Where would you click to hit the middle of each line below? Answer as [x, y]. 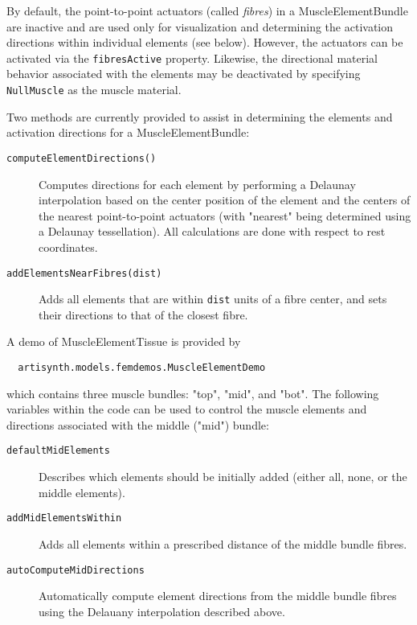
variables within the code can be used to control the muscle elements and [187, 409]
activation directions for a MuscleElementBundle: [128, 132]
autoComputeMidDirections [76, 570]
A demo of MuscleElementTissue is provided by [124, 341]
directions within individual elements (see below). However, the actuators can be [205, 42]
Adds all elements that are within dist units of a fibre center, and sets [213, 299]
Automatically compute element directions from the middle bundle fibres [218, 596]
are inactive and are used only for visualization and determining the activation [200, 26]
